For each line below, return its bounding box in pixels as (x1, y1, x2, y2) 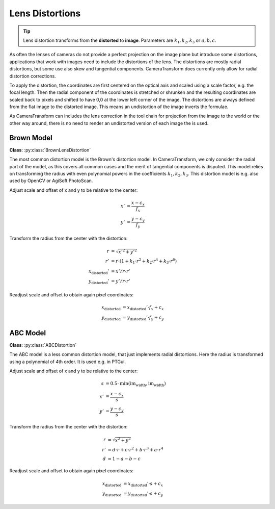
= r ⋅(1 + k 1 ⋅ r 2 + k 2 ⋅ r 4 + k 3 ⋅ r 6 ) (111, 258, 177, 265)
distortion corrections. (9, 73, 56, 79)
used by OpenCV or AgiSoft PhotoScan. (9, 177, 93, 184)
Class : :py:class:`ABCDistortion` (9, 342, 77, 348)
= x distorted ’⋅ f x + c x (122, 304, 164, 311)
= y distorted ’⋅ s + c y (123, 491, 163, 498)
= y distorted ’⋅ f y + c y (122, 314, 164, 321)
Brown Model (9, 133, 53, 142)
